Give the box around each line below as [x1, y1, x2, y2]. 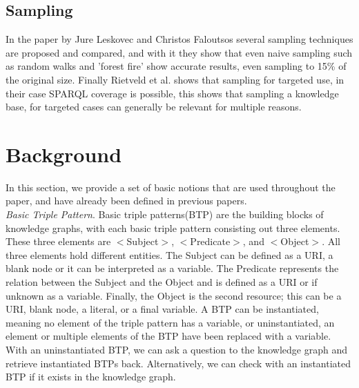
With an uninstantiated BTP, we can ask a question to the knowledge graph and [6, 342, 347, 357]
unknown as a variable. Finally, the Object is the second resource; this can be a [6, 288, 342, 302]
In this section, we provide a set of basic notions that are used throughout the [6, 180, 336, 194]
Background [6, 139, 122, 168]
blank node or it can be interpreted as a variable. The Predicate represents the [6, 261, 339, 275]
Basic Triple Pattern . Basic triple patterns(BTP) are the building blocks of [6, 207, 324, 222]
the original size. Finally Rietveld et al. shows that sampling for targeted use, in [6, 72, 345, 86]
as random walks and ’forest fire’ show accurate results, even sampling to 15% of [6, 59, 347, 73]
